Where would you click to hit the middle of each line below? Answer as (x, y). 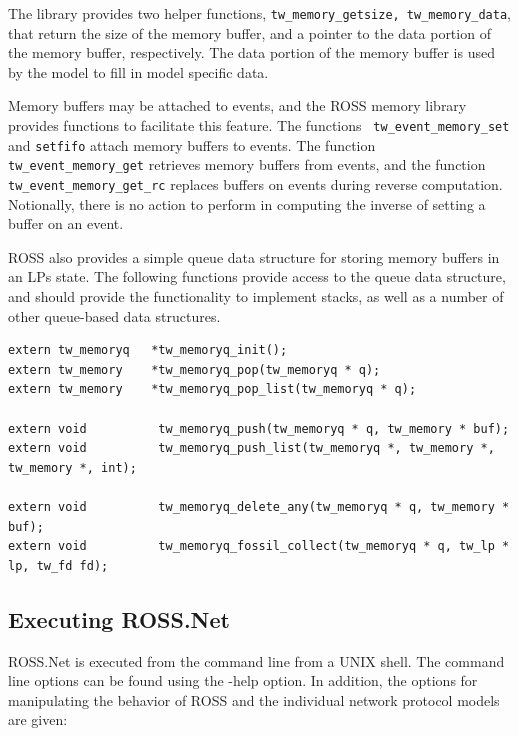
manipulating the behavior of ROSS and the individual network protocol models (254, 699)
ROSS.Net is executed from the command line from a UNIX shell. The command (256, 660)
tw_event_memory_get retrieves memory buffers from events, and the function (247, 164)
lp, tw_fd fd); (58, 565)
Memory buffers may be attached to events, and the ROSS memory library (237, 105)
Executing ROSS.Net (119, 618)
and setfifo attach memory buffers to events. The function (192, 144)
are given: (38, 719)
